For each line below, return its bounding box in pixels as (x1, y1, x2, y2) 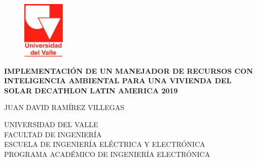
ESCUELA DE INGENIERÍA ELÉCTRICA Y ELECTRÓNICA (4, 139, 205, 149)
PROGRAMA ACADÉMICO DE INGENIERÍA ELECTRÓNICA (4, 148, 210, 159)
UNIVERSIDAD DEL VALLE (4, 119, 98, 130)
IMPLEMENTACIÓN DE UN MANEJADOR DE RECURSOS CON (4, 65, 253, 76)
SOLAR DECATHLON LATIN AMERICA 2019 (4, 85, 178, 95)
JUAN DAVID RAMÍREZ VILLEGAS (4, 102, 125, 113)
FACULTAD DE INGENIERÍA (4, 129, 102, 139)
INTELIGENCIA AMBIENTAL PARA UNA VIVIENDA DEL (4, 75, 232, 86)
